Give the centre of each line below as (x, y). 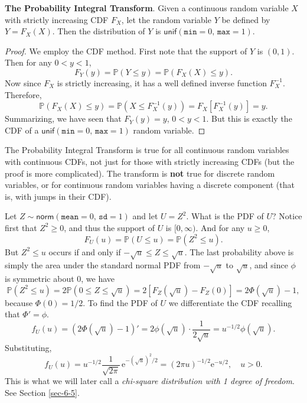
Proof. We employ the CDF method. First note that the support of (126, 51)
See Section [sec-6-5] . (42, 392)
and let (145, 216)
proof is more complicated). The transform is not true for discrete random (140, 173)
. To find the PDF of (120, 302)
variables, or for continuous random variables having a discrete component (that (150, 185)
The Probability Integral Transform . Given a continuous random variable (147, 8)
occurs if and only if (85, 251)
